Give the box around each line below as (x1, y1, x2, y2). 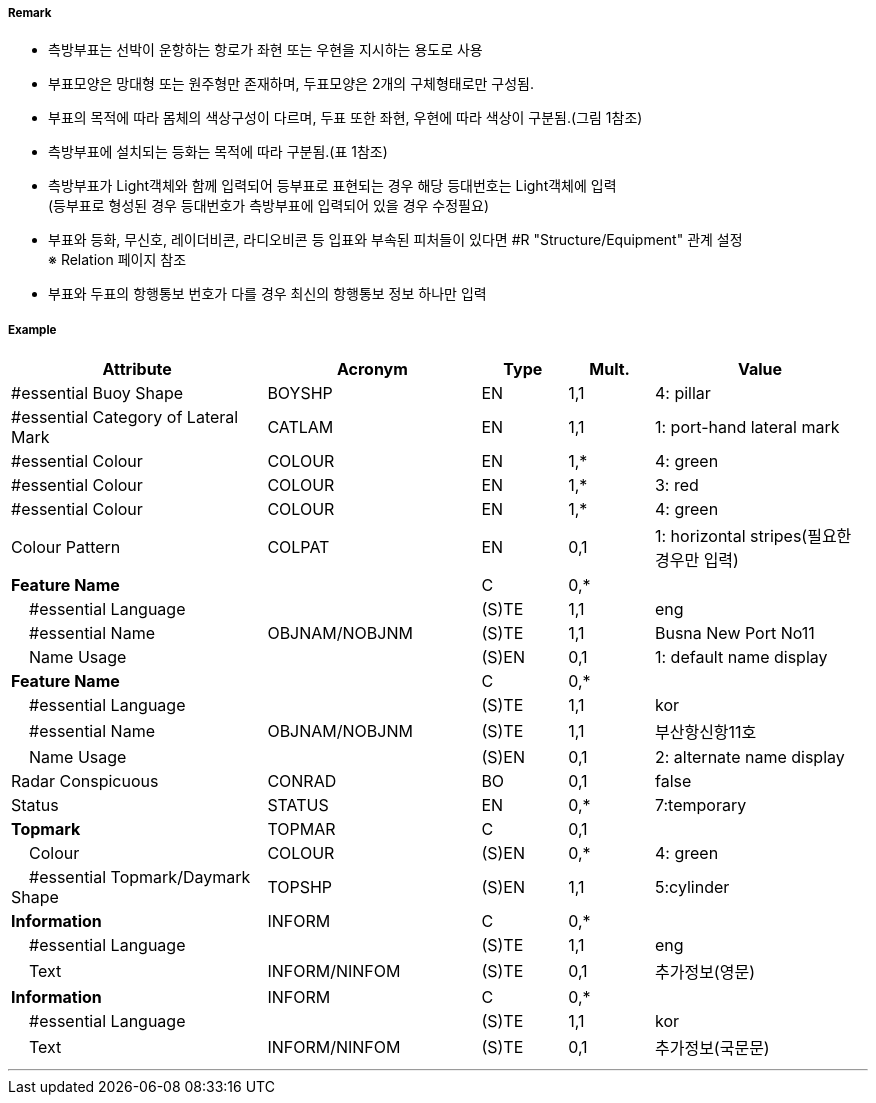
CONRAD (267, 771, 337, 792)
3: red (654, 475, 699, 496)
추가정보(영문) (654, 962, 755, 983)
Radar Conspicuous (11, 771, 159, 792)
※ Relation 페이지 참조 (48, 251, 187, 269)
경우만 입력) (654, 550, 739, 571)
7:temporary (654, 795, 747, 816)
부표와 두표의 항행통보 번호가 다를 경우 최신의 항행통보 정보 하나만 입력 (48, 285, 487, 303)
